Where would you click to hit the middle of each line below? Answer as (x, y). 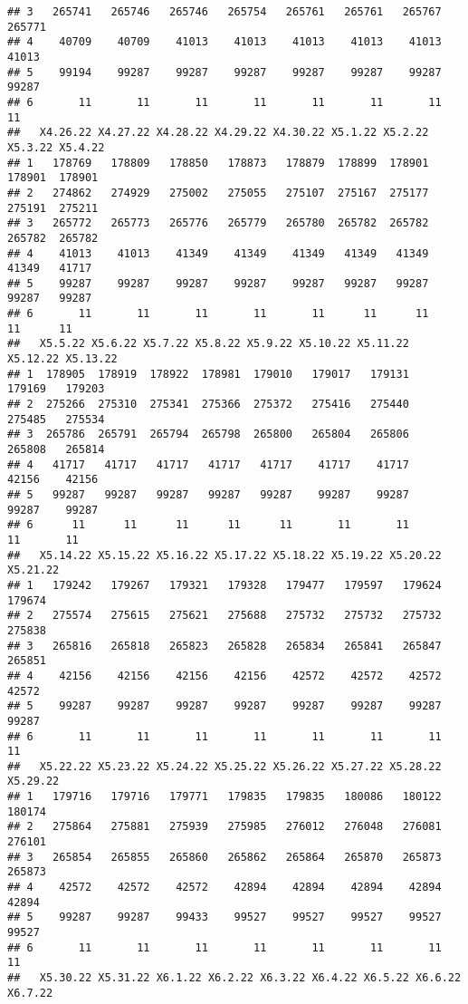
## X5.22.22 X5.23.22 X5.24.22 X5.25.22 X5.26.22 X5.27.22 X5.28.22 (224, 766)
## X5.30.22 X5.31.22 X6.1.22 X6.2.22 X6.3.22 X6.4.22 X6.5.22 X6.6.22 (234, 978)
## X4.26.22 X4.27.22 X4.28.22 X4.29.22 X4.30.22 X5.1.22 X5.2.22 (218, 133)
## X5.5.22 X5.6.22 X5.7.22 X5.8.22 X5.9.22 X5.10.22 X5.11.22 (208, 344)
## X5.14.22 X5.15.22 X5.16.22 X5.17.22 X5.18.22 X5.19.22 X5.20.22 (224, 555)
